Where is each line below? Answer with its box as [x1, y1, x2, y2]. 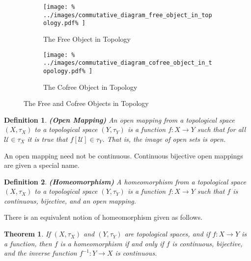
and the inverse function [4, 248, 77, 258]
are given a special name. [4, 160, 80, 170]
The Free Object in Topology [43, 33, 131, 44]
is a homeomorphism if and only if [60, 238, 164, 248]
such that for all [197, 124, 246, 134]
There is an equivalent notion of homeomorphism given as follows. [4, 212, 203, 222]
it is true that [27, 133, 68, 144]
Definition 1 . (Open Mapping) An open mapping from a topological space [4, 114, 235, 125]
